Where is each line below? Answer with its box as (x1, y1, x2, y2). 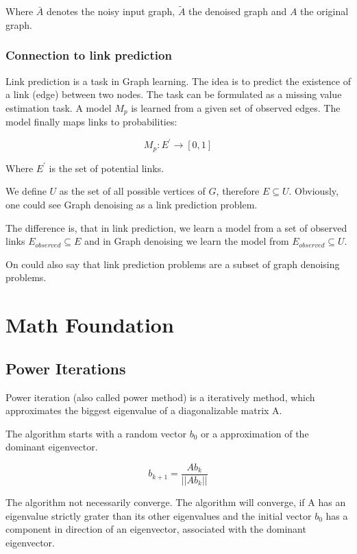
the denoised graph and (188, 4, 287, 19)
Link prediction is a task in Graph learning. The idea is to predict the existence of (5, 73, 351, 88)
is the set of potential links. (49, 160, 164, 175)
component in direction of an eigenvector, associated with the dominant (5, 522, 306, 536)
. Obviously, (288, 184, 338, 198)
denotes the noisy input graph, (46, 4, 175, 19)
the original (300, 4, 349, 19)
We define (5, 184, 47, 198)
